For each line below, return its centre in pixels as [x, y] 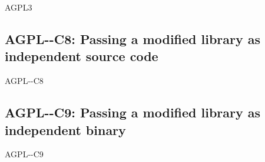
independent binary [65, 129]
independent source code [82, 56]
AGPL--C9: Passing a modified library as [133, 112]
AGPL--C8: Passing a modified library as [133, 38]
